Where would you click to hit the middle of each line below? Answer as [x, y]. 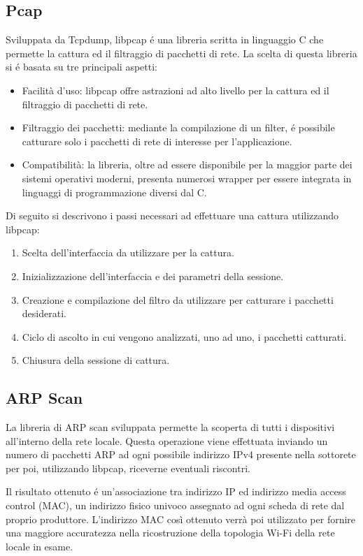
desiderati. [44, 313]
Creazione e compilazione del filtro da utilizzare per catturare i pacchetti [178, 299]
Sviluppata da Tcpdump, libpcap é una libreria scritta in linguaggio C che [165, 39]
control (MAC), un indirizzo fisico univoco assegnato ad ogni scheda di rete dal [175, 505]
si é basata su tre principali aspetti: [81, 67]
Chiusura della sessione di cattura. [96, 360]
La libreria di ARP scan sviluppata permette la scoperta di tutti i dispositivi [170, 427]
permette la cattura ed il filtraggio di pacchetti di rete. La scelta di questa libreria [181, 53]
